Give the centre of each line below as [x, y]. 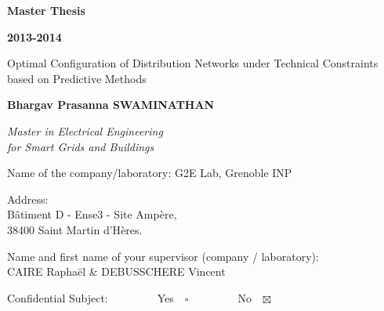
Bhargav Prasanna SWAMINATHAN [111, 105]
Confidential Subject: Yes [91, 297]
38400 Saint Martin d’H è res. [75, 229]
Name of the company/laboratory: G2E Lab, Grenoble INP [150, 173]
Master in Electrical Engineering [85, 130]
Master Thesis [46, 10]
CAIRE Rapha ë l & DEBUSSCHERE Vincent [116, 271]
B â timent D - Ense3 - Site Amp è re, [92, 214]
